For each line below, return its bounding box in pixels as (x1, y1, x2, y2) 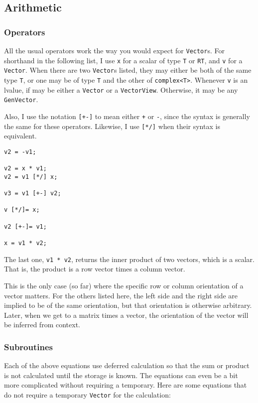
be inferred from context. (4, 319, 80, 330)
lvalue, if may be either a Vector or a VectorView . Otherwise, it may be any (4, 84, 238, 95)
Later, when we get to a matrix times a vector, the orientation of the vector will (4, 309, 249, 320)
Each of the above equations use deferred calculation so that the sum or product (4, 360, 250, 371)
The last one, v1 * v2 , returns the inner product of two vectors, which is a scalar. (4, 254, 255, 264)
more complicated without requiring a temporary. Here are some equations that (4, 380, 247, 390)
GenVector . (4, 94, 38, 105)
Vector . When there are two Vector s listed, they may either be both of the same (4, 65, 252, 75)
